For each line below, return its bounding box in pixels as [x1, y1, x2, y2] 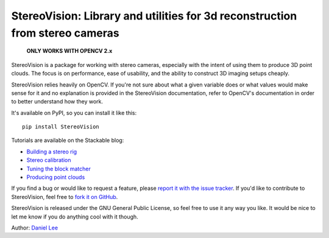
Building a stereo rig [26, 148, 77, 155]
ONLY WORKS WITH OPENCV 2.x [26, 47, 113, 55]
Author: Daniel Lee [11, 224, 58, 231]
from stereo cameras [11, 26, 119, 40]
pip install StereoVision [22, 124, 100, 130]
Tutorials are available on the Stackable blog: [11, 137, 124, 144]
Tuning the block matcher [26, 165, 91, 172]
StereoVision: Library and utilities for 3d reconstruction [11, 9, 297, 23]
